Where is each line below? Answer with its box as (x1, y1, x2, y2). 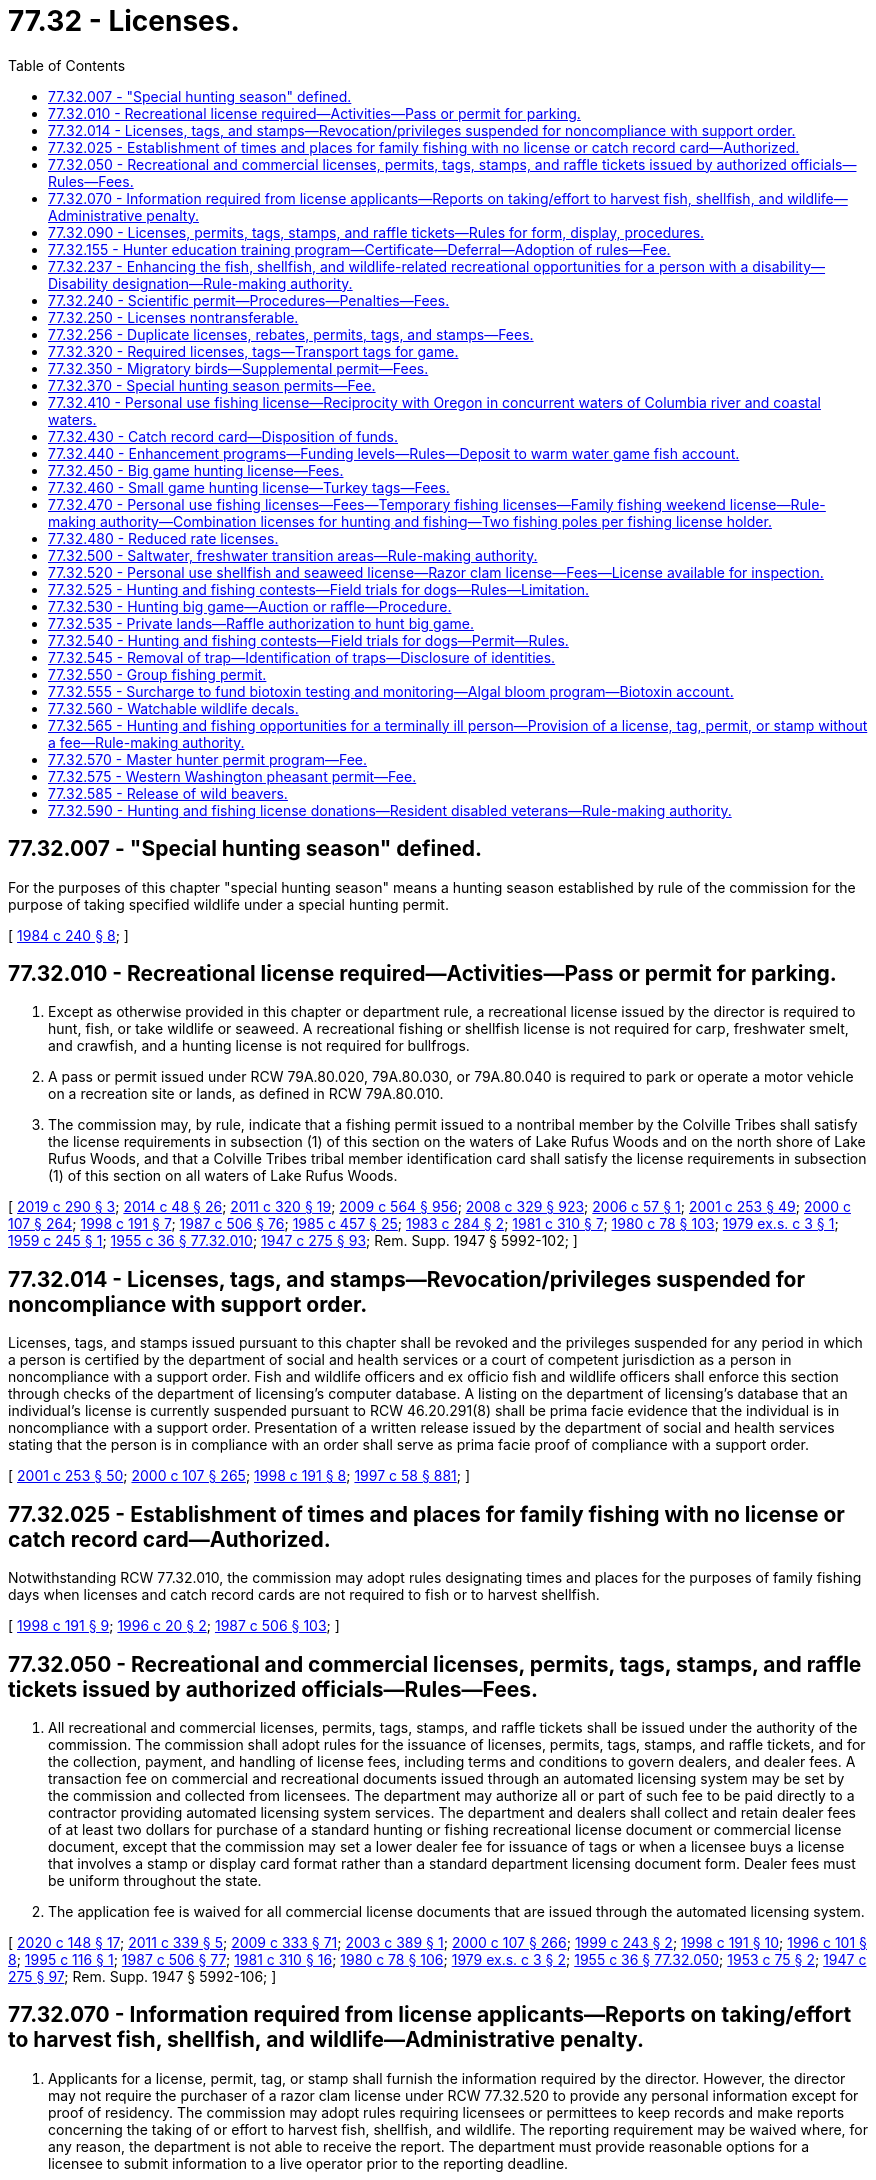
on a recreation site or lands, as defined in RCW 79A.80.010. (48, 1085, 444, 1103)
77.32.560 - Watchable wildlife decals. (48, 699, 299, 717)
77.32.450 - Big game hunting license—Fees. (48, 461, 344, 479)
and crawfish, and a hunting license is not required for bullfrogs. (48, 1037, 470, 1055)
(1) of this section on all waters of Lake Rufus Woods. (48, 1167, 398, 1185)
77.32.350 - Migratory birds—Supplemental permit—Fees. (48, 359, 429, 377)
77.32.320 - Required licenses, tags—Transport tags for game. (48, 342, 459, 360)
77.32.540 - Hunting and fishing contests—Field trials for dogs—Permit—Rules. (48, 631, 569, 649)
